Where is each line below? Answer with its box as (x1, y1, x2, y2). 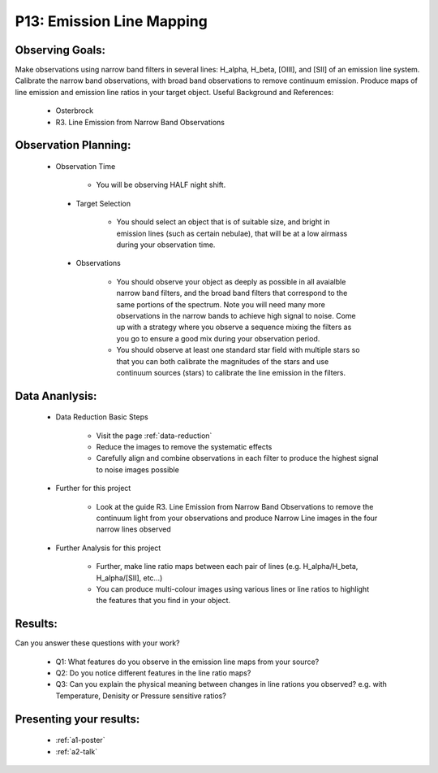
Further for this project (55, 484, 131, 493)
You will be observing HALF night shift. (96, 180, 226, 190)
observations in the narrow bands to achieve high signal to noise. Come (116, 311, 356, 320)
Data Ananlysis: (15, 389, 97, 402)
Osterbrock (55, 106, 93, 115)
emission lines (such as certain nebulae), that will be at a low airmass (116, 228, 348, 238)
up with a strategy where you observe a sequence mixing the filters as (116, 322, 352, 332)
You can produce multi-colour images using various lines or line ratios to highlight (96, 584, 369, 593)
